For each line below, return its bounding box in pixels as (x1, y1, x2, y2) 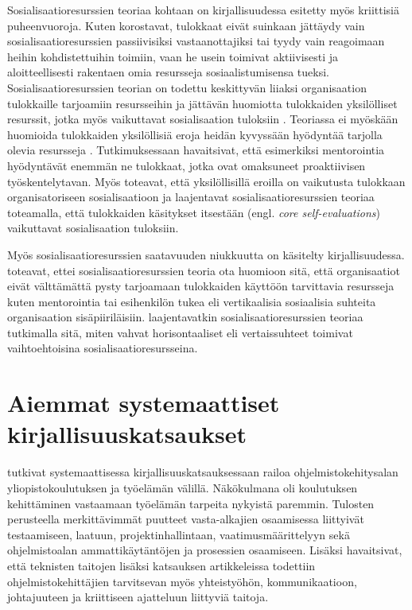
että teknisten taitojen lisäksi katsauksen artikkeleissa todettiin (7, 557, 316, 573)
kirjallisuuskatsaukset (7, 418, 247, 450)
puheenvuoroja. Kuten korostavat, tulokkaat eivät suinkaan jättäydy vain (7, 17, 365, 33)
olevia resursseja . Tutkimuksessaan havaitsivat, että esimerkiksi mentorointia (7, 142, 385, 158)
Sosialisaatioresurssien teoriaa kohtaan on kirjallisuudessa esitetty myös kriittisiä (7, 2, 399, 17)
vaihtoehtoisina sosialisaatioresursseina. (7, 340, 198, 356)
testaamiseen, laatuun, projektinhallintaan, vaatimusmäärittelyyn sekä (7, 526, 350, 542)
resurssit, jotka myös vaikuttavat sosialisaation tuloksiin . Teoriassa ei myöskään (7, 111, 398, 127)
